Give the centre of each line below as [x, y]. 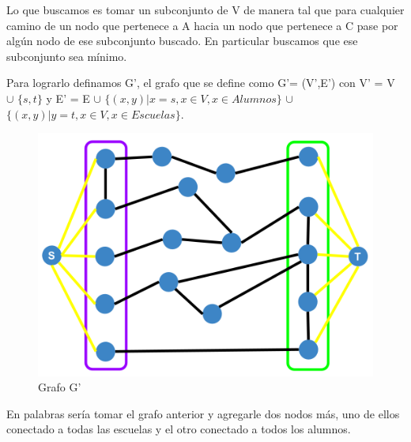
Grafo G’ [60, 387]
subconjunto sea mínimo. [67, 56]
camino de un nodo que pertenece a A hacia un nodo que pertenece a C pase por [202, 25]
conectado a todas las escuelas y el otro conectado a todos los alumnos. [179, 429]
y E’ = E [68, 98]
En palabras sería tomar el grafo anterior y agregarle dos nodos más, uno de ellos [203, 413]
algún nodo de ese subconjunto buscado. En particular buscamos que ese [182, 41]
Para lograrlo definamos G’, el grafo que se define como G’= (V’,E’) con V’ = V [201, 83]
